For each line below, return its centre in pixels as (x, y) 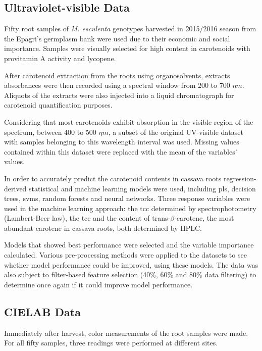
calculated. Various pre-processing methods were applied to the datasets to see (125, 255)
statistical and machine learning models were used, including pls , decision (142, 188)
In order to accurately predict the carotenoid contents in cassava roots (113, 178)
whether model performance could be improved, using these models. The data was (131, 264)
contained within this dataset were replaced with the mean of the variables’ (121, 151)
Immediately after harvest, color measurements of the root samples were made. (126, 333)
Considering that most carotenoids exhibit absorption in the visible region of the (129, 121)
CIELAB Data (42, 311)
